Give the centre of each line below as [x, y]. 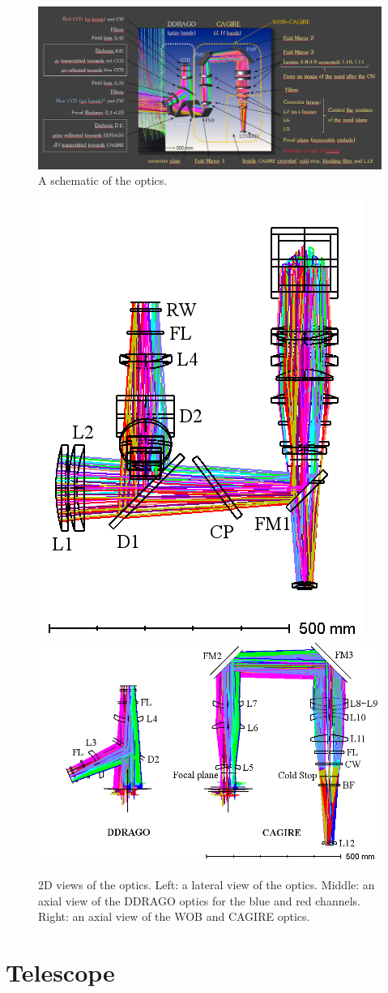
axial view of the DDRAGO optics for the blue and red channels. [199, 900]
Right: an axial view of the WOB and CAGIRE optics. [174, 916]
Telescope [60, 972]
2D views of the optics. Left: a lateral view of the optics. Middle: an [207, 885]
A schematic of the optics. [103, 180]
